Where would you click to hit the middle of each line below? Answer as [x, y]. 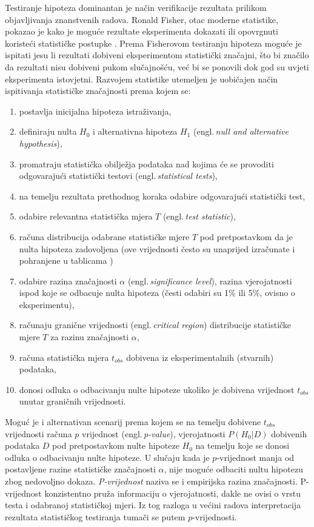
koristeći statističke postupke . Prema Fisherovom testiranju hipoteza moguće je [153, 43]
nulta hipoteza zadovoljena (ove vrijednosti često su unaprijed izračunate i [157, 248]
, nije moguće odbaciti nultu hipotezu [233, 469]
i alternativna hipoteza [135, 131]
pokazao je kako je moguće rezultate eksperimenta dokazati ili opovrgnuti [142, 31]
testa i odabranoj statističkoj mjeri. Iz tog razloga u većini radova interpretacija [153, 505]
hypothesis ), [41, 143]
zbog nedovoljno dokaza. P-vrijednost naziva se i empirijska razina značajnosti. [151, 481]
